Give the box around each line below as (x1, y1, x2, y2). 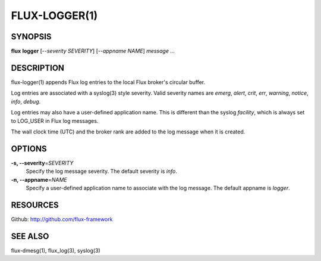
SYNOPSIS (11, 32, 52, 42)
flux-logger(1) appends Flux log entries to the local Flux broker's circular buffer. (11, 78, 206, 86)
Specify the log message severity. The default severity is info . (26, 167, 178, 175)
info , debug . (11, 98, 41, 105)
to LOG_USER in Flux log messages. (11, 117, 99, 125)
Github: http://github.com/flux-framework (11, 215, 113, 223)
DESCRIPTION (11, 63, 65, 73)
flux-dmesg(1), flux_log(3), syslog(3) (11, 247, 100, 254)
